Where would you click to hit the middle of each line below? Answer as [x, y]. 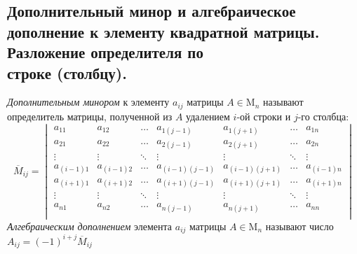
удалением [208, 116]
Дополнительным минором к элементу [88, 102]
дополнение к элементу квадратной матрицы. [163, 31]
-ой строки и [264, 116]
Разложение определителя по [105, 52]
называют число [299, 226]
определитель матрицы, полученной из [90, 116]
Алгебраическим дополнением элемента [90, 226]
